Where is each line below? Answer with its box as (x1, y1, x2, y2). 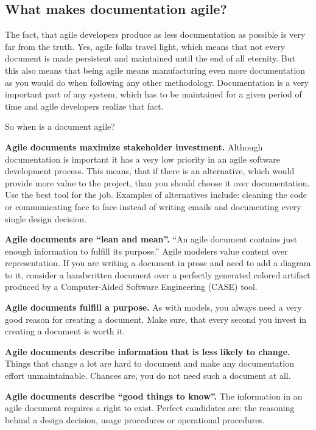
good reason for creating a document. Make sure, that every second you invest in (5, 312, 307, 325)
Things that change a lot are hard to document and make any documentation (5, 357, 294, 370)
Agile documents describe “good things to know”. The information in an (5, 389, 303, 402)
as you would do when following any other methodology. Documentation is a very (5, 76, 309, 88)
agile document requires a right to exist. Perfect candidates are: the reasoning (5, 401, 295, 414)
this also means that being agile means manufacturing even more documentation (5, 63, 306, 76)
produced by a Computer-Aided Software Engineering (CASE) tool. (5, 280, 258, 293)
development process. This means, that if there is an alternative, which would (5, 164, 295, 177)
